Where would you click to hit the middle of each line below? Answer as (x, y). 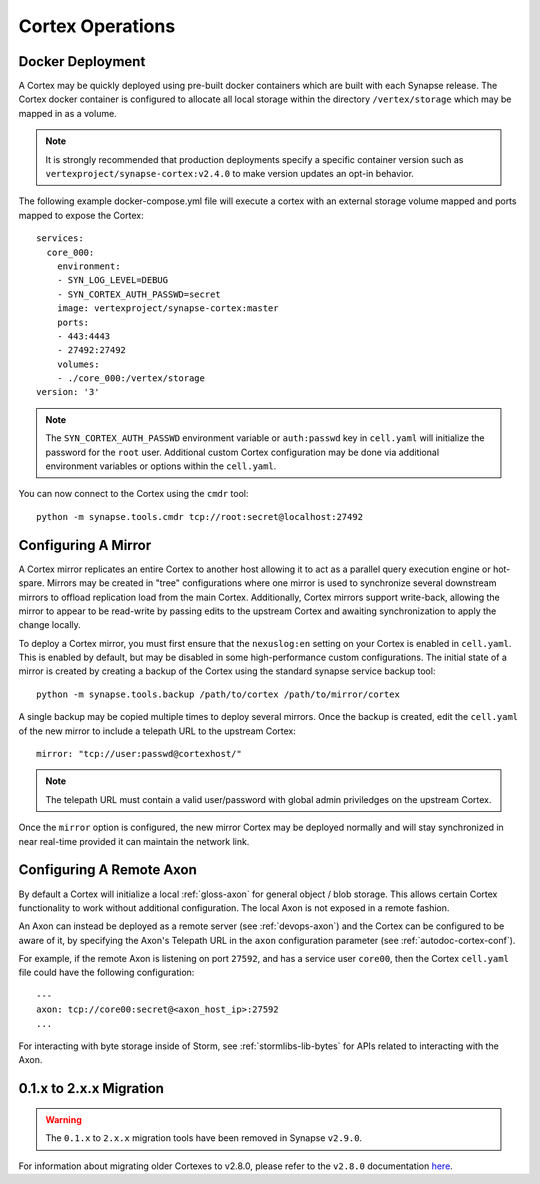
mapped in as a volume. (67, 113)
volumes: (78, 364)
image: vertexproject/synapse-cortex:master (167, 308)
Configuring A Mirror (85, 545)
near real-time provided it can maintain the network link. (134, 841)
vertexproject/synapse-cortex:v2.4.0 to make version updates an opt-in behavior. (230, 174)
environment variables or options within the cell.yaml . (161, 466)
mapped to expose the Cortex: (81, 215)
